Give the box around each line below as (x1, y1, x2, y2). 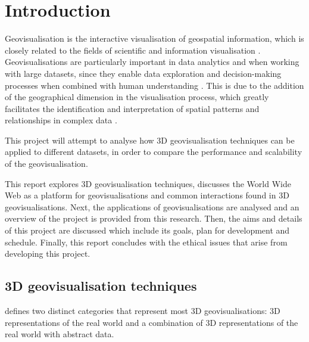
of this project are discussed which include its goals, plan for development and (5, 224, 290, 237)
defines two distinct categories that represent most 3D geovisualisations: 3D (5, 304, 280, 317)
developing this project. (5, 247, 90, 260)
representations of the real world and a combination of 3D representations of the (5, 316, 298, 328)
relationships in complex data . (5, 114, 117, 126)
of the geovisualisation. (5, 157, 88, 170)
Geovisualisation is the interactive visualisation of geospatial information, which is (5, 32, 304, 45)
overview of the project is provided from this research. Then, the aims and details (5, 212, 302, 225)
